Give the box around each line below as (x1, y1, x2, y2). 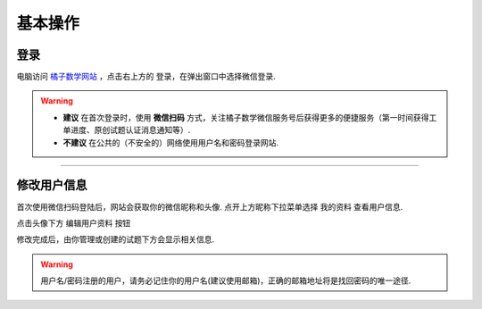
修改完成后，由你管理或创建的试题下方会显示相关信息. (16, 234, 215, 245)
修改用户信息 (16, 178, 87, 193)
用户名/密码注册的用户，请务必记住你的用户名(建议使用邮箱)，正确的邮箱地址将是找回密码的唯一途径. (40, 275, 411, 286)
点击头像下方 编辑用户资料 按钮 (16, 217, 131, 228)
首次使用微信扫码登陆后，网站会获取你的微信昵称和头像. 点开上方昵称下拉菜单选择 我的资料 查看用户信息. (16, 201, 403, 212)
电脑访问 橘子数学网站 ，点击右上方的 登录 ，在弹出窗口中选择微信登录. (16, 71, 276, 82)
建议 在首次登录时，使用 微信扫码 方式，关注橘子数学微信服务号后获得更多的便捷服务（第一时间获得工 (62, 112, 437, 122)
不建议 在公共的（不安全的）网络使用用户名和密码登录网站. (62, 137, 278, 147)
